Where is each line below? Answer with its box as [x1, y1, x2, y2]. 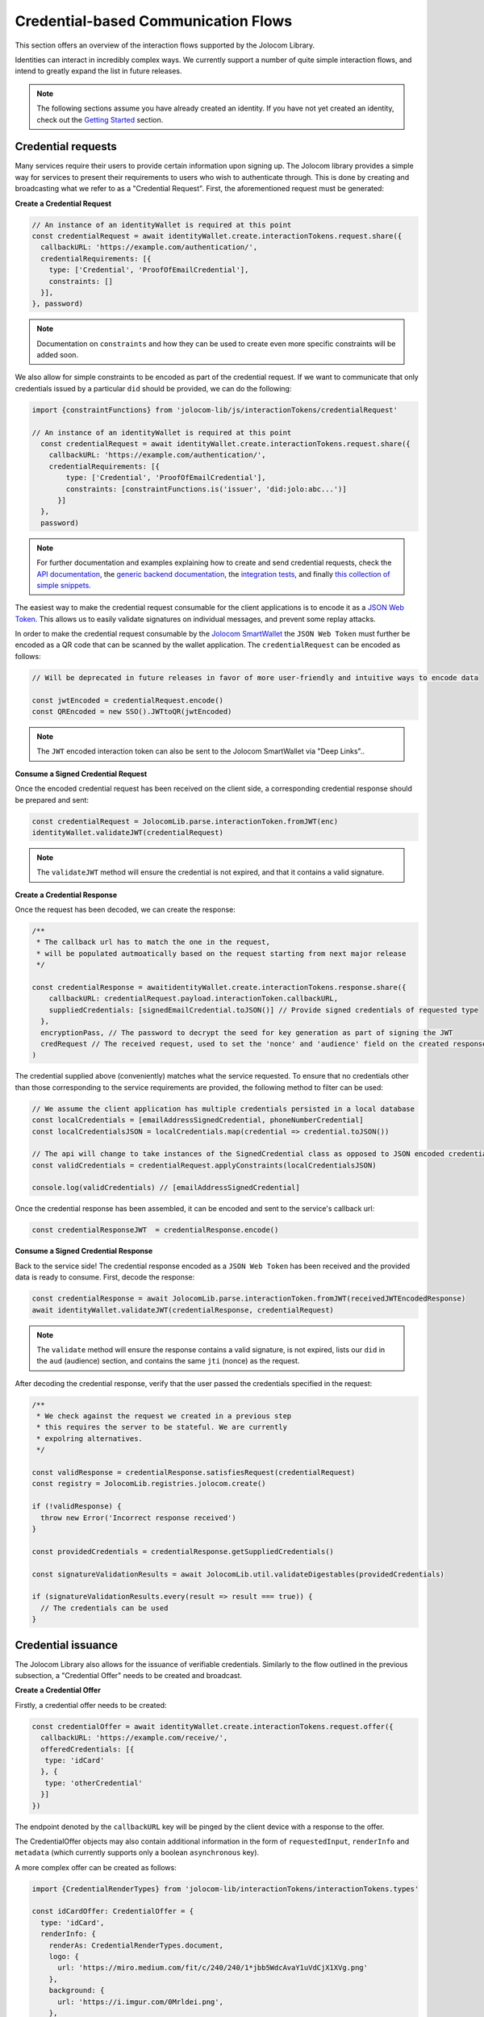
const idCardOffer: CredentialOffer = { [31, 1906, 194, 1916]
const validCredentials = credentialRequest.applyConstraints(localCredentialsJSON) [31, 1160, 377, 1170]
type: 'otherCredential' [44, 1778, 143, 1787]
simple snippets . [36, 580, 92, 590]
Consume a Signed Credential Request [15, 769, 148, 779]
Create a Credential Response [15, 890, 118, 900]
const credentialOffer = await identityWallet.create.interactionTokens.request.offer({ [31, 1722, 394, 1731]
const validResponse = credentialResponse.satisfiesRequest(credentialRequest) [31, 1468, 356, 1477]
